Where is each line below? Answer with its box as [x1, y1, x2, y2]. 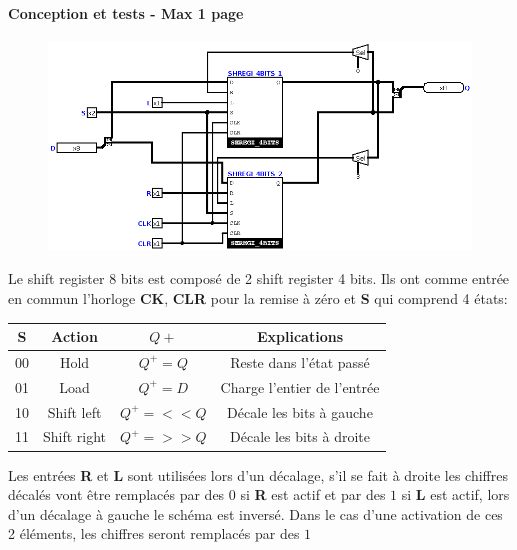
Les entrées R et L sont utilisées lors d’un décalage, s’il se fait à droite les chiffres [8, 464, 508, 485]
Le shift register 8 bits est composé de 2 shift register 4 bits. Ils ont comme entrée [8, 268, 510, 289]
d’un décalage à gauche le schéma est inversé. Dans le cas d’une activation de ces [8, 503, 503, 524]
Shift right [43, 426, 107, 447]
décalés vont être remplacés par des [8, 484, 225, 505]
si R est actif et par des [240, 484, 386, 505]
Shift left [47, 401, 102, 422]
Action [51, 326, 98, 347]
